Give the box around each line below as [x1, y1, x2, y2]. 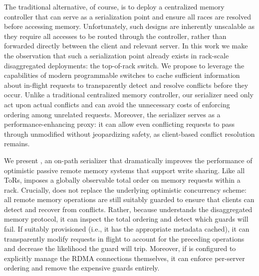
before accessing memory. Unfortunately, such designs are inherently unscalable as [4, 21, 255, 31]
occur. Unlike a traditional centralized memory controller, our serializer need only [4, 89, 254, 100]
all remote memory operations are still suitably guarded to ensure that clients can [4, 194, 255, 205]
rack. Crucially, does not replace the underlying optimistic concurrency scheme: [4, 184, 247, 195]
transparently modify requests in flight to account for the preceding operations [4, 233, 245, 244]
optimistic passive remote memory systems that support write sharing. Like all [4, 165, 245, 175]
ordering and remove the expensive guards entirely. [4, 263, 160, 273]
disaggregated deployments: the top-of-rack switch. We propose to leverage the [4, 60, 245, 70]
